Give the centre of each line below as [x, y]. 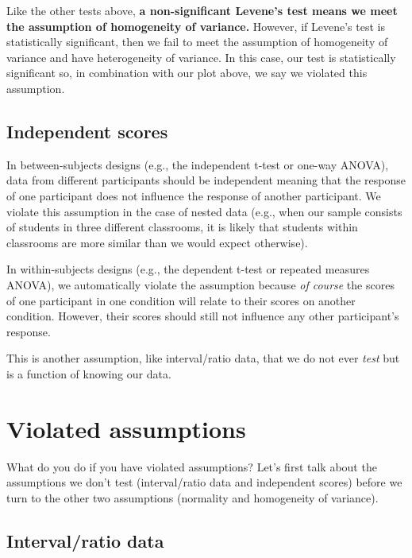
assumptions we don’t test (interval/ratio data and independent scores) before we [204, 482]
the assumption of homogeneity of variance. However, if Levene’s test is [196, 26]
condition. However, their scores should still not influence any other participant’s [203, 316]
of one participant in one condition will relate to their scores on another [181, 300]
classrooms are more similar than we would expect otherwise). [157, 242]
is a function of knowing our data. [89, 373]
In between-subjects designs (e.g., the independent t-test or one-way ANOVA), [198, 164]
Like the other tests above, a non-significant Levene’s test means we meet [202, 10]
